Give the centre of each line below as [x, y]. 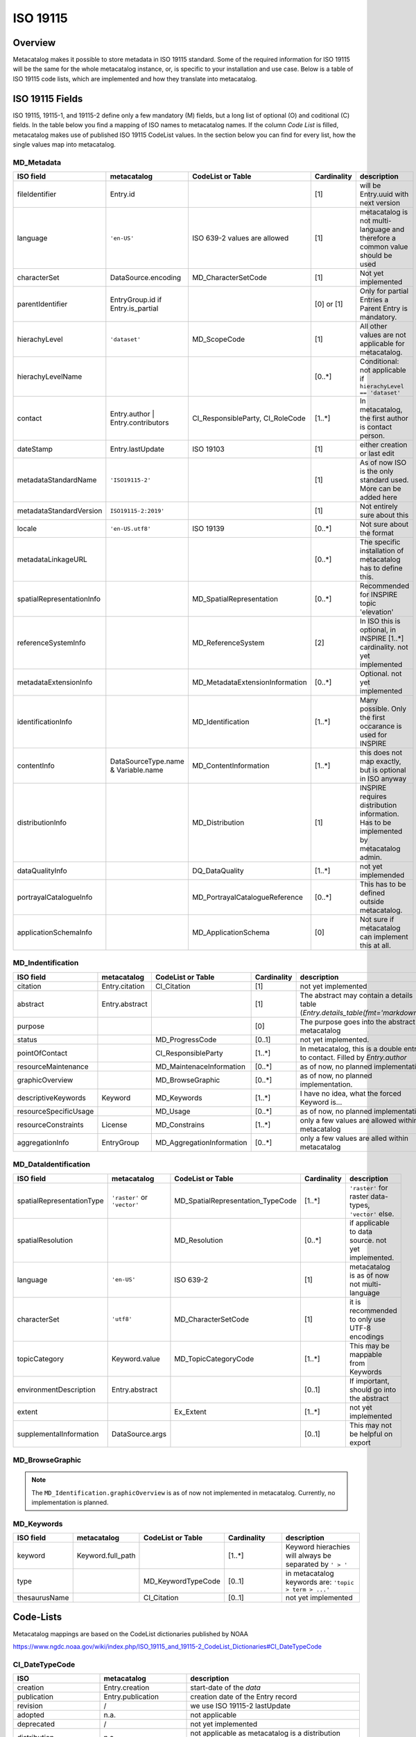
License [114, 1124]
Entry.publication [131, 1697]
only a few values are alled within [354, 1138]
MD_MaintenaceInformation [200, 1067]
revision [30, 1706]
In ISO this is [380, 621]
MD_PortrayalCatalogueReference [247, 898]
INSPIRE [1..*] [382, 639]
